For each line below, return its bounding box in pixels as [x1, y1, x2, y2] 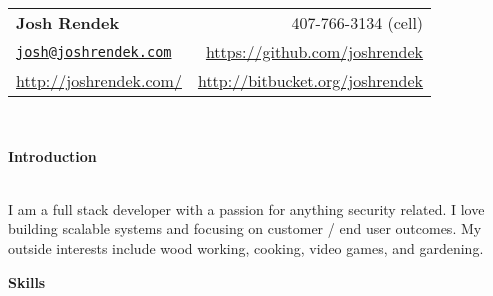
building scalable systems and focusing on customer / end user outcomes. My [8, 218, 482, 239]
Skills [8, 271, 46, 292]
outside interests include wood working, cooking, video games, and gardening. [8, 237, 484, 258]
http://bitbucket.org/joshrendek [197, 69, 424, 92]
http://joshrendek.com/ [16, 69, 182, 92]
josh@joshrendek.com [16, 43, 172, 60]
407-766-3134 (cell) [291, 11, 424, 34]
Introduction [8, 145, 97, 166]
